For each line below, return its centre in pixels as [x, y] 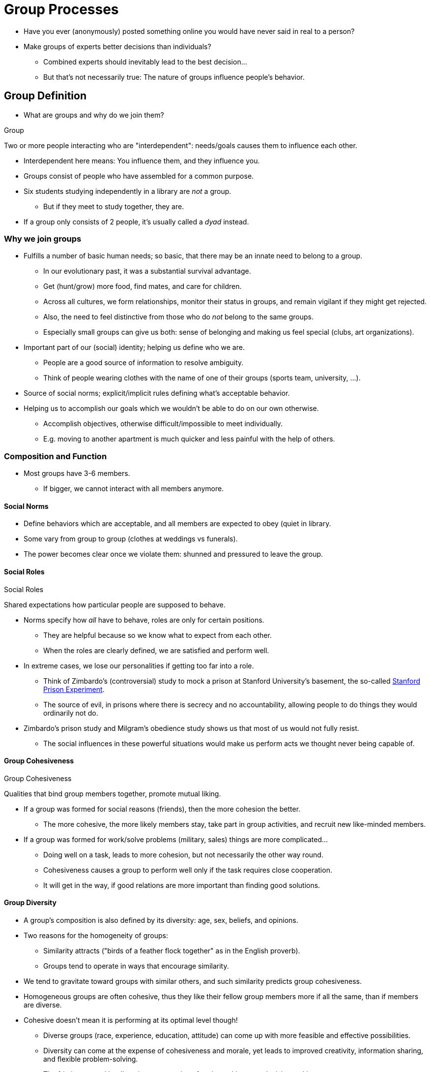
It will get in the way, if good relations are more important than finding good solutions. [182, 885]
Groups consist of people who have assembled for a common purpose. [139, 176]
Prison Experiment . [74, 689]
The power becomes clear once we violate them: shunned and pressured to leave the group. [173, 554]
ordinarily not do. [71, 713]
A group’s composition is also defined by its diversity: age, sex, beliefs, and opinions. [161, 920]
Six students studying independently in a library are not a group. [128, 191]
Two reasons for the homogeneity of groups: [96, 935]
